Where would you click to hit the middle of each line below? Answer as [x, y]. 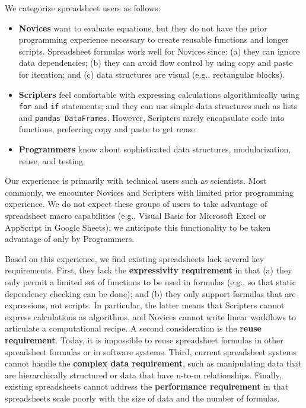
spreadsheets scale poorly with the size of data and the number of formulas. [142, 398]
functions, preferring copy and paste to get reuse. [108, 129]
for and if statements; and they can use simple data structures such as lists [158, 106]
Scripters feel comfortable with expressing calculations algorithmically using [159, 94]
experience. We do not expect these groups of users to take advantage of [136, 204]
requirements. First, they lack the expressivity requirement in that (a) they [149, 270]
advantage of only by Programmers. [70, 239]
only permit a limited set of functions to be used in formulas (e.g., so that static [150, 282]
